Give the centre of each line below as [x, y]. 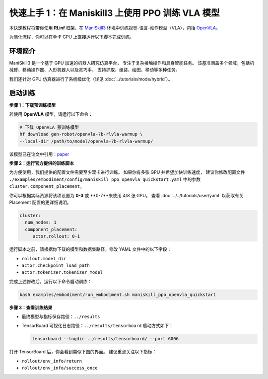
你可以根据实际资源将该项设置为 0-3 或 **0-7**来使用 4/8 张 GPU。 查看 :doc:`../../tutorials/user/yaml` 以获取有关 [126, 195]
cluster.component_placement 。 [47, 186]
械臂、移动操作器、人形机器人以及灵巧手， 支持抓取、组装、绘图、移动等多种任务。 [95, 70]
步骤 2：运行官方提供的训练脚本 [42, 163]
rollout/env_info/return [52, 361]
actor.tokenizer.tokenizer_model [62, 272]
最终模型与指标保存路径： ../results [61, 317]
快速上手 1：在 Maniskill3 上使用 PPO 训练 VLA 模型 [115, 13]
